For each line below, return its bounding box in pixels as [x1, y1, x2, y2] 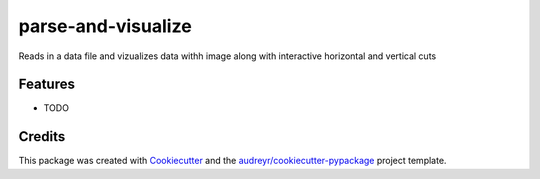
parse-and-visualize [18, 15, 192, 37]
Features [18, 76, 75, 93]
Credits [18, 128, 66, 145]
